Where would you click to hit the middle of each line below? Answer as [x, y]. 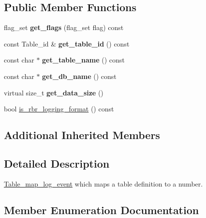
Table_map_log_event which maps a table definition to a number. [103, 183]
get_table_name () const [83, 60]
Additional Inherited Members [82, 135]
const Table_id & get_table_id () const [67, 43]
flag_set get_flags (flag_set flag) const [64, 27]
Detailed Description [57, 163]
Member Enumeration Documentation [102, 210]
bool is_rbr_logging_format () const [59, 109]
